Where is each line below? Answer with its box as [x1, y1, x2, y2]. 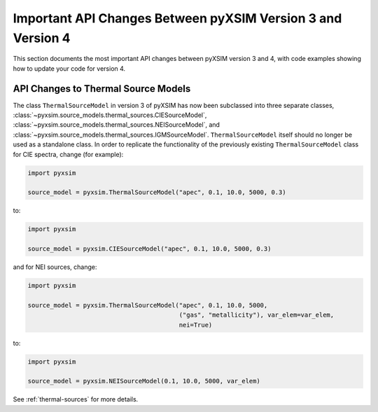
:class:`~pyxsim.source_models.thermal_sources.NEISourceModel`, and [13, 121, 220, 129]
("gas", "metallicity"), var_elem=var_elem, [178, 311, 335, 319]
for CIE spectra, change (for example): [13, 150, 124, 158]
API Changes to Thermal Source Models [13, 83, 191, 95]
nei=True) [178, 321, 213, 329]
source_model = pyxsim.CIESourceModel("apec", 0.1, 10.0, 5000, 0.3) [27, 245, 272, 253]
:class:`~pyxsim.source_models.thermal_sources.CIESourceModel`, [13, 111, 207, 119]
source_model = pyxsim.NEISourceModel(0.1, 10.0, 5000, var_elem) [27, 377, 260, 385]
